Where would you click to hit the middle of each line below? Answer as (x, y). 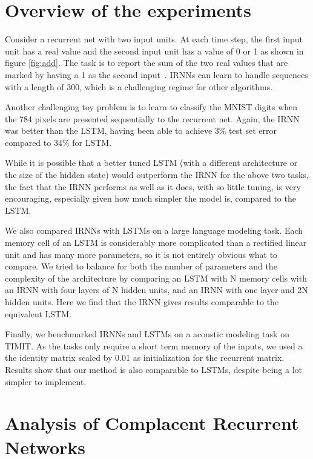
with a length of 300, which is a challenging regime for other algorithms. (139, 86)
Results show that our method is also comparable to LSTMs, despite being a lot (153, 369)
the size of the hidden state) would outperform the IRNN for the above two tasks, (157, 175)
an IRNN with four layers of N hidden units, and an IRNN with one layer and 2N (156, 290)
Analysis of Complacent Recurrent (152, 423)
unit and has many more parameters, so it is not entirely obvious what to (141, 254)
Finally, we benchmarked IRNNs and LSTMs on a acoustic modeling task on (147, 334)
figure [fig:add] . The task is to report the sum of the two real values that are (147, 63)
